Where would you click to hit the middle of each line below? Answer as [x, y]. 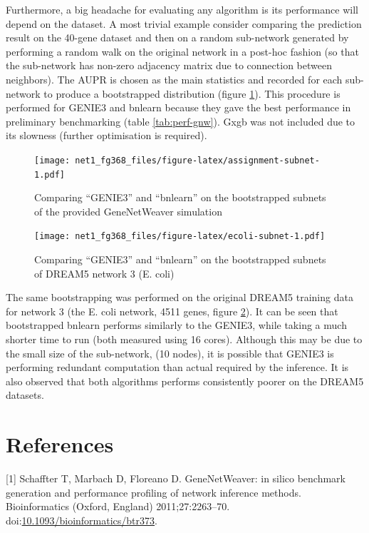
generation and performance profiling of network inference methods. [154, 492]
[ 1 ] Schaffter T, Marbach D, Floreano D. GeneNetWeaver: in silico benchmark [176, 478]
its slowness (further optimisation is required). [106, 135]
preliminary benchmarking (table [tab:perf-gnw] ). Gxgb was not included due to [181, 121]
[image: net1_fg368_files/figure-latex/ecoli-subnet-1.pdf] [180, 237]
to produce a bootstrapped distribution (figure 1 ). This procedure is [192, 93]
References [60, 444]
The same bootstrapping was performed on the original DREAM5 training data [180, 297]
